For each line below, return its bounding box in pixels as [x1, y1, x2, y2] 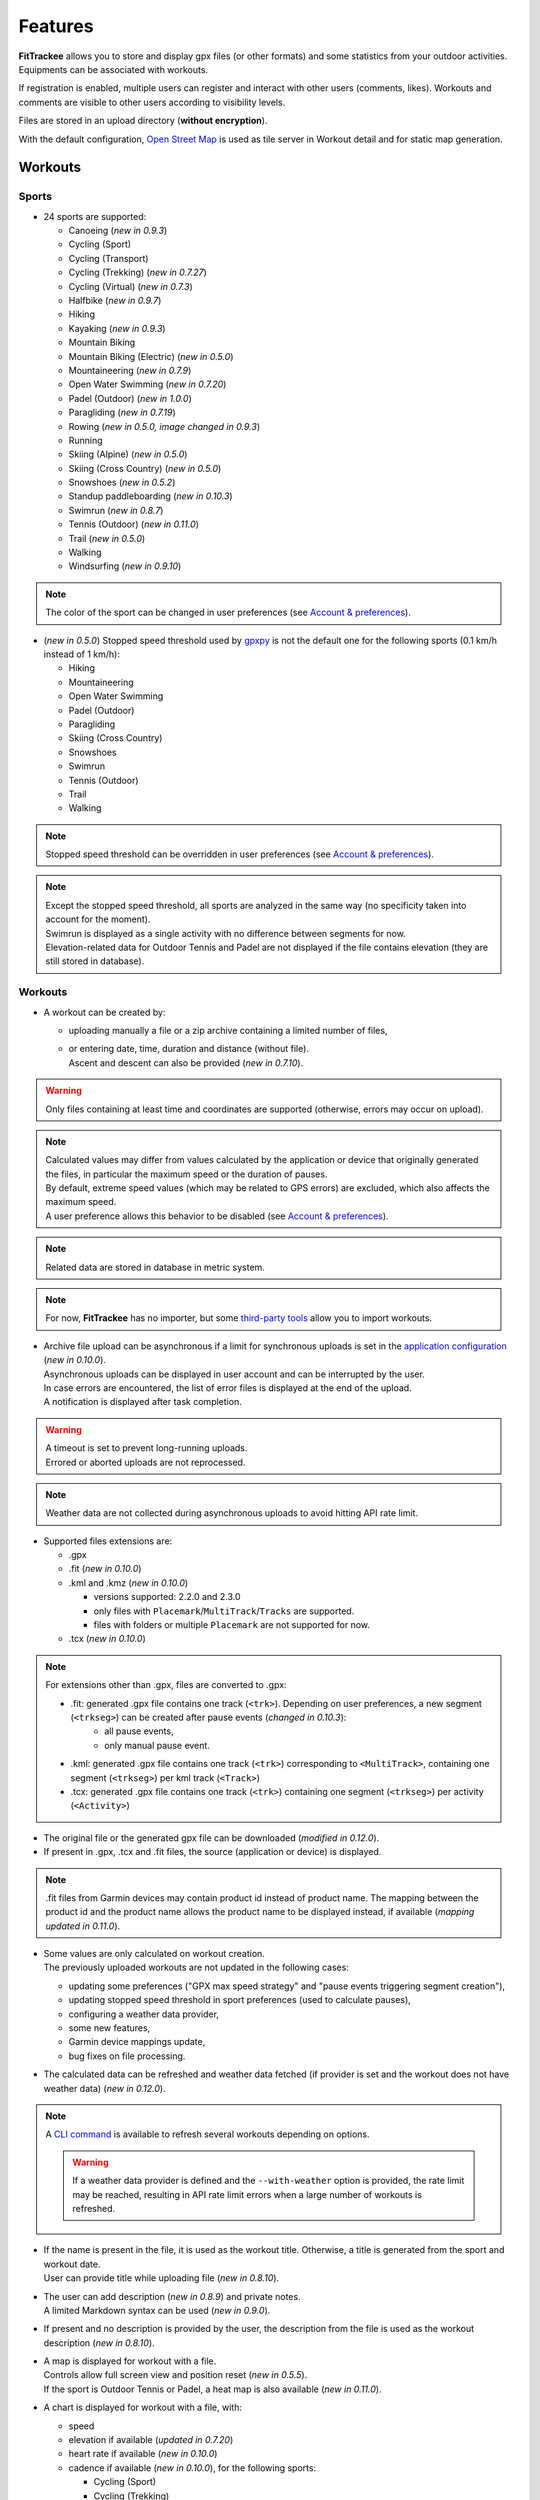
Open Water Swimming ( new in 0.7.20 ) [68, 378, 227, 390]
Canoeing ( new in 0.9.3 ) [68, 225, 168, 237]
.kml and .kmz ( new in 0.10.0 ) [68, 1576, 189, 1589]
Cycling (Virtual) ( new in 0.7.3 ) [68, 280, 194, 292]
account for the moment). [45, 913, 151, 925]
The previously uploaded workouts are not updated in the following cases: [43, 1961, 350, 1974]
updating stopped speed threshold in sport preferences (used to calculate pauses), [68, 1994, 412, 2006]
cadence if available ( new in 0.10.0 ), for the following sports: [68, 2461, 317, 2474]
